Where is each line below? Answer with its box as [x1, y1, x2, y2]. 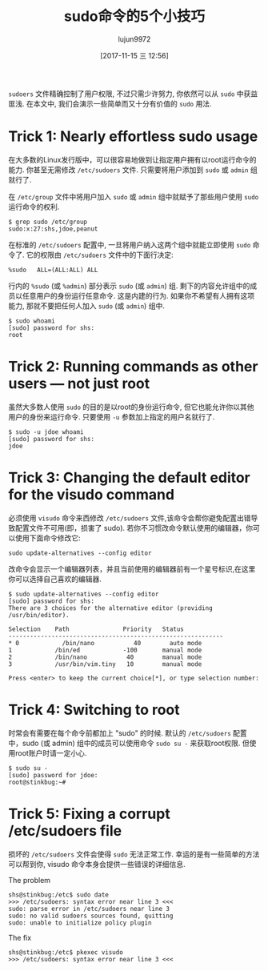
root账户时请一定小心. [14, 748, 87, 757]
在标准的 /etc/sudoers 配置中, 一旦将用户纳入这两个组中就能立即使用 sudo [8, 239, 251, 249]
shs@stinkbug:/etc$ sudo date [8, 890, 110, 899]
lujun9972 [118, 34, 151, 44]
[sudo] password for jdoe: [8, 771, 98, 779]
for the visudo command [8, 486, 174, 504]
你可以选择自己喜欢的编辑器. [8, 574, 102, 584]
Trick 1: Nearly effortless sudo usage [8, 127, 258, 146]
